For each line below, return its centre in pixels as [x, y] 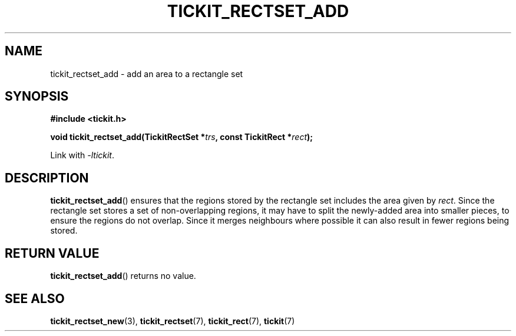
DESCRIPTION [47, 178]
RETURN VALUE [52, 253]
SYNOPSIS [37, 97]
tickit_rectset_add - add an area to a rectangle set [147, 74]
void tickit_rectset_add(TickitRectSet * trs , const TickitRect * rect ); [182, 137]
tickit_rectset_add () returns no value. [123, 276]
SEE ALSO [35, 298]
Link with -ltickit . [82, 155]
